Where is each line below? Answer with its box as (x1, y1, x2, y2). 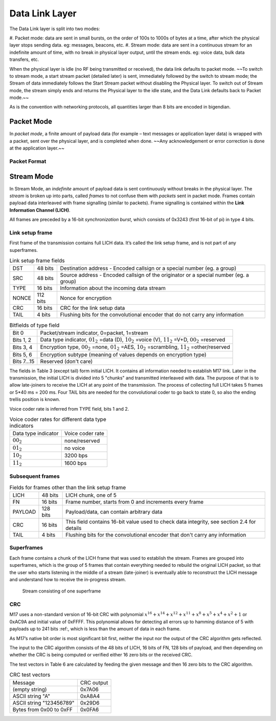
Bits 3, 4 (12, 344, 33, 351)
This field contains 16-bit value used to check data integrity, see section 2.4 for (65, 518, 256, 525)
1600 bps (64, 459, 87, 466)
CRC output (80, 679, 108, 686)
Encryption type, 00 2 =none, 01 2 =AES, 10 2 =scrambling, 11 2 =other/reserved (40, 344, 230, 352)
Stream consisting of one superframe (22, 588, 101, 594)
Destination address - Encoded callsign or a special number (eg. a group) (60, 265, 237, 272)
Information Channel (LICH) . (9, 207, 71, 213)
